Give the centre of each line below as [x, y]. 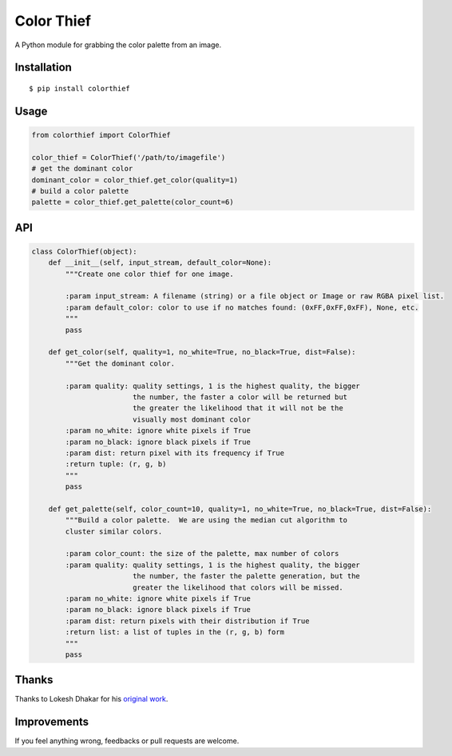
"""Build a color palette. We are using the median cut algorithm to [206, 520]
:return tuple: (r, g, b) [116, 464]
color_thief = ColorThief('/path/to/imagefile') [129, 157]
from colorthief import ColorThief [101, 135]
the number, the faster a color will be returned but [240, 397]
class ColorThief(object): [84, 251]
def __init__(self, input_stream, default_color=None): [160, 263]
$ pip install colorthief [80, 88]
